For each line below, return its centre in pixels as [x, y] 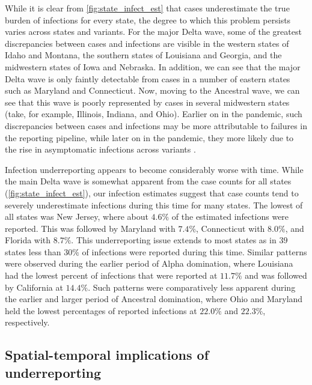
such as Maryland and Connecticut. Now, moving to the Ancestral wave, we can [152, 90]
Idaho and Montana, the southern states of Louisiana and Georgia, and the [143, 55]
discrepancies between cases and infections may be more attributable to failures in [156, 125]
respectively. [27, 322]
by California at [34, 287]
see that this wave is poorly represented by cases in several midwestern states [147, 102]
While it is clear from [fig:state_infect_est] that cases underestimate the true [147, 8]
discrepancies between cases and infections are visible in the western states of [147, 43]
